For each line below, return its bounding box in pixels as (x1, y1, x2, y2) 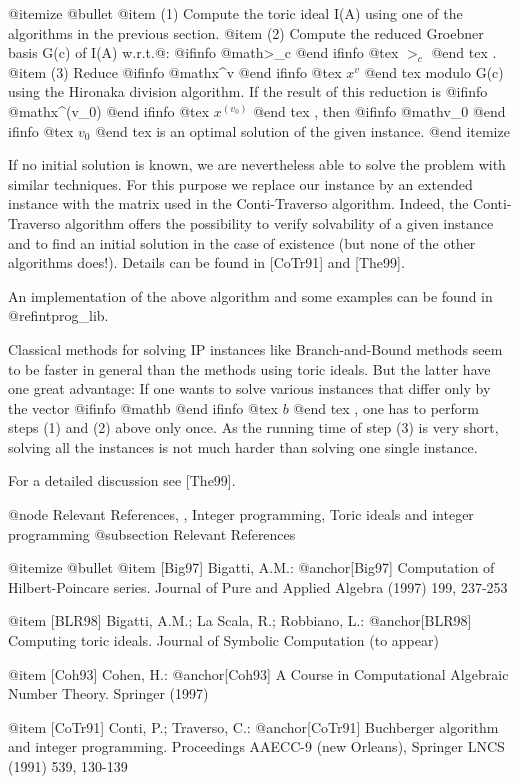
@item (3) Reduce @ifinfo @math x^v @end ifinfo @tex (8, 61, 342, 82)
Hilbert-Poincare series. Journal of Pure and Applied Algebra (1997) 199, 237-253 (8, 576, 508, 597)
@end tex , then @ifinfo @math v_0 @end (253, 100, 506, 121)
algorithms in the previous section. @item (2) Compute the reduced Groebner (8, 22, 484, 43)
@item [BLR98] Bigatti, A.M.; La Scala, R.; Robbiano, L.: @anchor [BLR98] (8, 610, 472, 631)
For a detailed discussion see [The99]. (8, 470, 236, 491)
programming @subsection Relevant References (8, 523, 296, 544)
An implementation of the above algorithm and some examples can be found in (8, 285, 493, 306)
